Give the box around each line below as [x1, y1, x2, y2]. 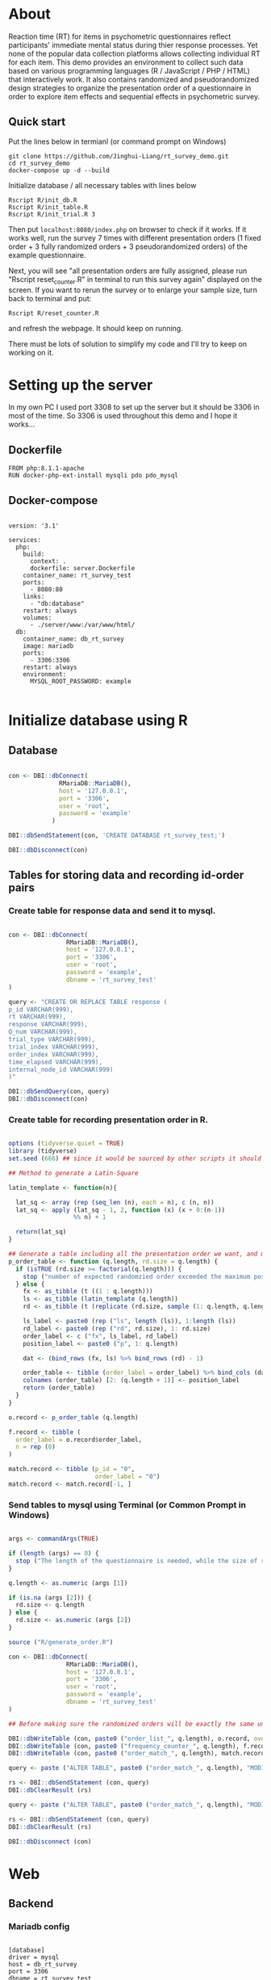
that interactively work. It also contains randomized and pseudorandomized [8, 74, 260, 84]
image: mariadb [23, 642, 74, 650]
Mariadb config [8, 1920, 70, 1932]
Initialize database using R [8, 712, 188, 729]
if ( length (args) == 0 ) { [8, 1549, 99, 1558]
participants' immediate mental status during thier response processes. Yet [8, 40, 258, 49]
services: [8, 536, 42, 544]
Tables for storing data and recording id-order [8, 868, 244, 882]
